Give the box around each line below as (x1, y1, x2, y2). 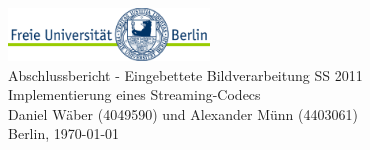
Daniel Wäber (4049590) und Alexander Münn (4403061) (8, 103, 358, 124)
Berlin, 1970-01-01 (8, 123, 120, 144)
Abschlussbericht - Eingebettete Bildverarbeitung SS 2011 (8, 64, 363, 85)
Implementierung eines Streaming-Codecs (8, 84, 261, 105)
